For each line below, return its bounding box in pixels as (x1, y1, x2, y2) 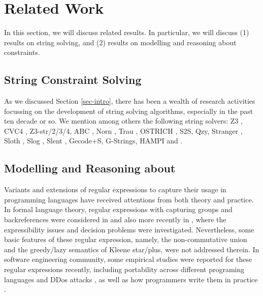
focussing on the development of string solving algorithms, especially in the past (4, 105, 253, 116)
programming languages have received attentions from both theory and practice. (4, 194, 254, 204)
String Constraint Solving (4, 72, 142, 87)
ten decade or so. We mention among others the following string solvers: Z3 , (4, 115, 243, 126)
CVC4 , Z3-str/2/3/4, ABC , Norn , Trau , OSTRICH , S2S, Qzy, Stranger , (4, 125, 243, 136)
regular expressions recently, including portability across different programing (4, 264, 245, 275)
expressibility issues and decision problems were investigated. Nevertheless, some (4, 224, 254, 234)
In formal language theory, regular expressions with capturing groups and (4, 204, 233, 215)
